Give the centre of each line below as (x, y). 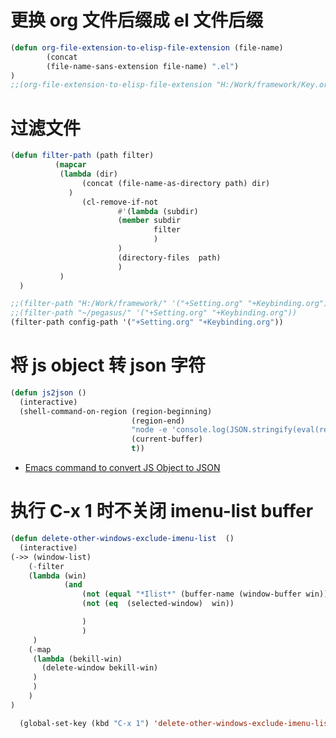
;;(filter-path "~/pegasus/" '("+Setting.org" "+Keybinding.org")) (154, 313)
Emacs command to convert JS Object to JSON (122, 468)
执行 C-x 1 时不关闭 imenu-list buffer (162, 511)
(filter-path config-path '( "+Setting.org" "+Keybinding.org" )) (147, 322)
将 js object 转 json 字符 (108, 365)
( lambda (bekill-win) (77, 659)
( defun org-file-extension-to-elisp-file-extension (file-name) (147, 47)
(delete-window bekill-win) (100, 668)
